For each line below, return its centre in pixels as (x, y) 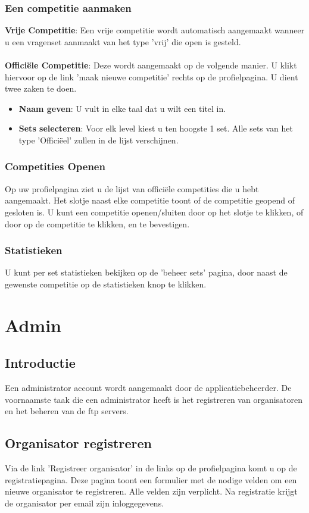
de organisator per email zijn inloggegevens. (85, 503)
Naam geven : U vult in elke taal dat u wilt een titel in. (122, 108)
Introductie (40, 363)
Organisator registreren (78, 443)
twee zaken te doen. (41, 88)
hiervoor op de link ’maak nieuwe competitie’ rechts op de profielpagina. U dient (152, 76)
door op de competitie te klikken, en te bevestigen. (97, 223)
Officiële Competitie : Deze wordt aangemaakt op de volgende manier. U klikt (151, 65)
